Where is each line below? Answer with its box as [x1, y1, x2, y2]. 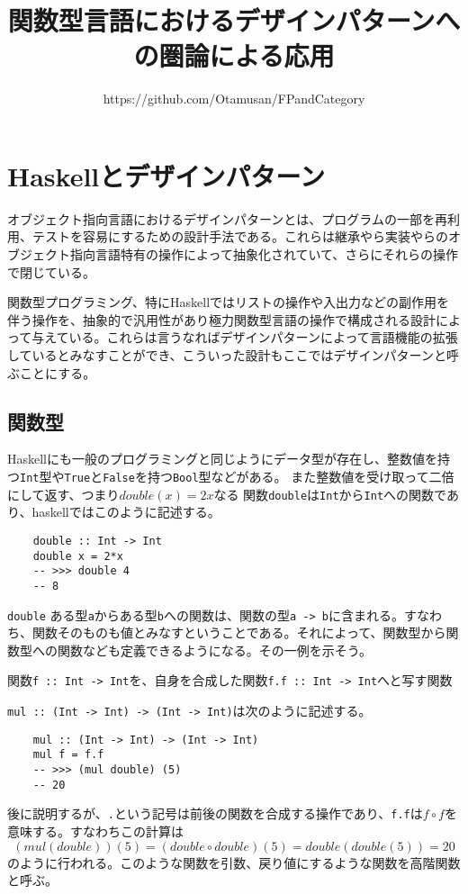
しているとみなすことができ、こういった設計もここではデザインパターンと [7, 346, 446, 364]
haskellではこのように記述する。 [31, 502, 220, 521]
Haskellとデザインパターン [7, 157, 325, 194]
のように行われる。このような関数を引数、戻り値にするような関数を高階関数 [7, 853, 461, 871]
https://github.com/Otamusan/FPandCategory [103, 89, 365, 108]
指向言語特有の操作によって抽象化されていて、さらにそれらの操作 [69, 245, 459, 264]
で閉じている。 [7, 262, 95, 281]
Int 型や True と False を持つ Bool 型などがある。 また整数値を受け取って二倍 [20, 466, 454, 485]
